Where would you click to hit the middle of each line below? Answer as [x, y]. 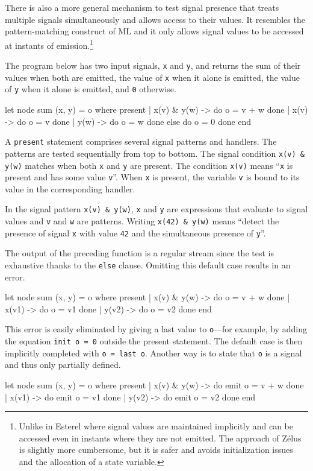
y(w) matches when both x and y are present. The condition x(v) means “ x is [149, 165]
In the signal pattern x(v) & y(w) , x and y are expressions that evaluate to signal [156, 209]
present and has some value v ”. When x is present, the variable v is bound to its [152, 177]
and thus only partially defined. [63, 365]
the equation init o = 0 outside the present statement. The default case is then [154, 341]
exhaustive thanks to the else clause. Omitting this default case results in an [148, 264]
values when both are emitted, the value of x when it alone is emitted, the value [152, 77]
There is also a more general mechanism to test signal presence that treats [142, 7]
